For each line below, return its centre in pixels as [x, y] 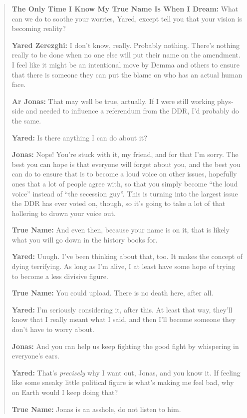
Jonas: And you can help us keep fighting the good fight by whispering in [125, 346]
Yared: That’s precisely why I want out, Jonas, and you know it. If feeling [126, 372]
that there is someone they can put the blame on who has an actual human [127, 74]
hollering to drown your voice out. [64, 213]
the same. [26, 120]
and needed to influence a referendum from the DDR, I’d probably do [132, 111]
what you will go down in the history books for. [85, 239]
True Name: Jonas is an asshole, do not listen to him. [96, 409]
